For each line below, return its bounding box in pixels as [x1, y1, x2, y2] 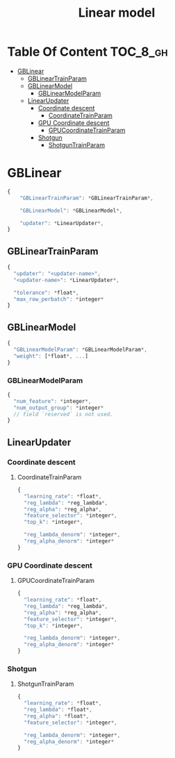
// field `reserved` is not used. [13, 411, 113, 418]
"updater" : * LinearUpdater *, [19, 220, 104, 226]
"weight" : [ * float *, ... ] [13, 352, 89, 359]
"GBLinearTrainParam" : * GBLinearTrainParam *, [19, 195, 154, 201]
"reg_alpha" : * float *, [24, 712, 90, 720]
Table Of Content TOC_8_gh [7, 44, 168, 60]
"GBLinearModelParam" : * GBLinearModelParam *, [13, 346, 148, 353]
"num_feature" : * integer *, [13, 397, 92, 404]
